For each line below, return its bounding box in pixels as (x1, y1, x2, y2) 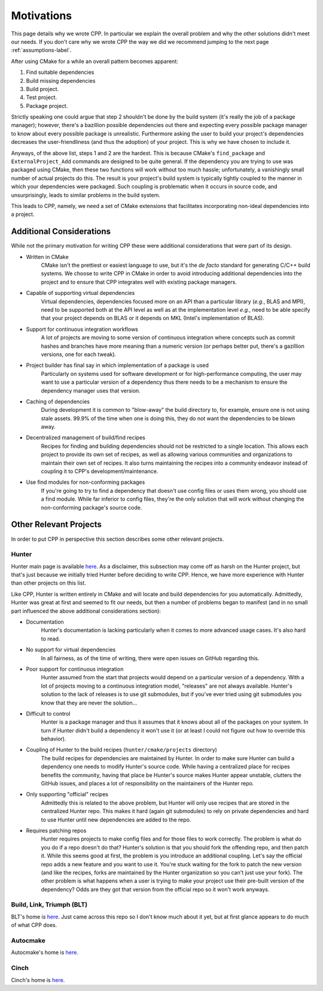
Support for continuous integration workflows (26, 326, 139, 333)
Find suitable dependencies (26, 69, 95, 76)
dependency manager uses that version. (41, 387, 141, 394)
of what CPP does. (11, 921, 57, 929)
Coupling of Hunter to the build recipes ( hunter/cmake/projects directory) (26, 746, 218, 754)
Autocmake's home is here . (11, 949, 79, 956)
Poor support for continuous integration (26, 665, 124, 673)
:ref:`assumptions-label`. (11, 47, 72, 54)
